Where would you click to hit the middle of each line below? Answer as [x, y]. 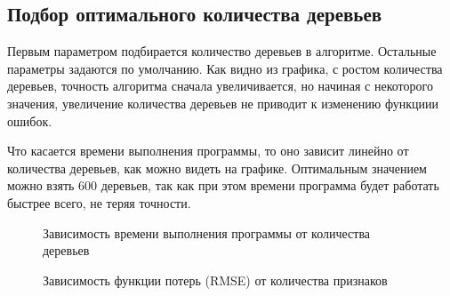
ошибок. [30, 120]
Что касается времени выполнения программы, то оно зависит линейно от [208, 151]
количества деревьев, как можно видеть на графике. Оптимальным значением [217, 168]
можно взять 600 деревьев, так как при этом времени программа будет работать [223, 185]
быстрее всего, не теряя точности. [99, 202]
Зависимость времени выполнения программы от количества [207, 232]
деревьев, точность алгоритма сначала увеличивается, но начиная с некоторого [220, 86]
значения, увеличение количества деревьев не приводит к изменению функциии [223, 103]
